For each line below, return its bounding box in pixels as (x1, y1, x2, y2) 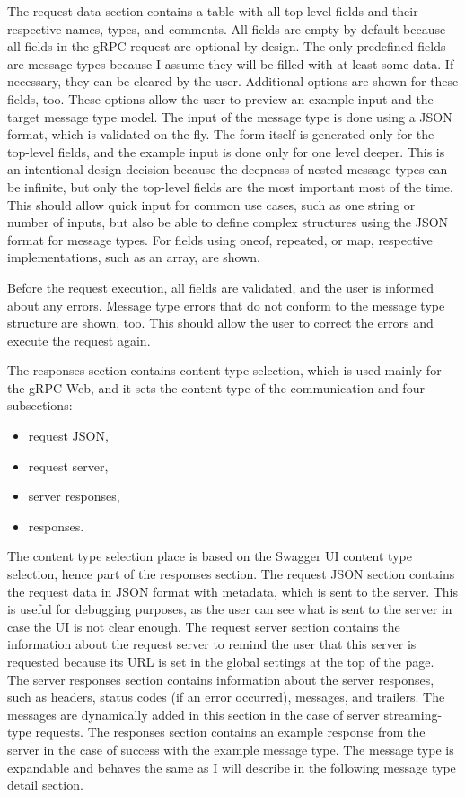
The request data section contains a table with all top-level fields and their (7, 2, 418, 20)
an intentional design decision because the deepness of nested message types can (7, 160, 448, 179)
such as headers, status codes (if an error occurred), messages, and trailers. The (7, 688, 445, 706)
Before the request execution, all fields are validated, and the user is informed (7, 277, 434, 296)
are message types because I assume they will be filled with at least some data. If (7, 54, 454, 73)
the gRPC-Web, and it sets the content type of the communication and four (7, 378, 425, 397)
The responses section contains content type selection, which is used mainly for (7, 361, 442, 380)
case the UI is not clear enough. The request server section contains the (7, 617, 400, 635)
